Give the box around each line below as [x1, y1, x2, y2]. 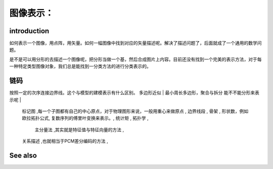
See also [9, 151, 37, 159]
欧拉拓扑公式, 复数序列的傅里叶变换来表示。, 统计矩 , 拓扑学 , [22, 115, 149, 121]
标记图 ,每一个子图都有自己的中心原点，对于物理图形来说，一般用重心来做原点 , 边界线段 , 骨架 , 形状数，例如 [22, 108, 249, 114]
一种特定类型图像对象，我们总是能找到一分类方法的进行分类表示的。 [9, 63, 151, 69]
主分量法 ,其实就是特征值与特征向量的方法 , [34, 126, 124, 133]
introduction [9, 27, 50, 35]
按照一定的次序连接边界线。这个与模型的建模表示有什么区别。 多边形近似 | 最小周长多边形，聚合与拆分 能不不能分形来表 [9, 90, 260, 96]
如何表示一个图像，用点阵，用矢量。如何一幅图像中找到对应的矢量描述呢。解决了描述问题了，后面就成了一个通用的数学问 [9, 40, 262, 46]
